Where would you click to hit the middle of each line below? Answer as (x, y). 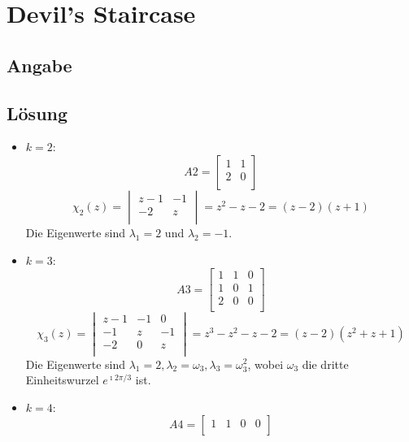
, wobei (265, 364)
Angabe (39, 65)
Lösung (37, 113)
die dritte (325, 364)
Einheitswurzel (62, 380)
